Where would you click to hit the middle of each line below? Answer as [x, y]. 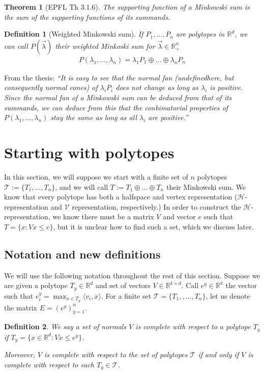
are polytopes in [200, 34]
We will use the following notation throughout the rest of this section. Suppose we [132, 275]
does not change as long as [157, 87]
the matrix [21, 307]
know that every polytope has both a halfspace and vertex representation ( [121, 197]
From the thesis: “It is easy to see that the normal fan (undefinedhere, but [119, 77]
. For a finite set [126, 295]
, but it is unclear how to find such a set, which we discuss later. [153, 226]
